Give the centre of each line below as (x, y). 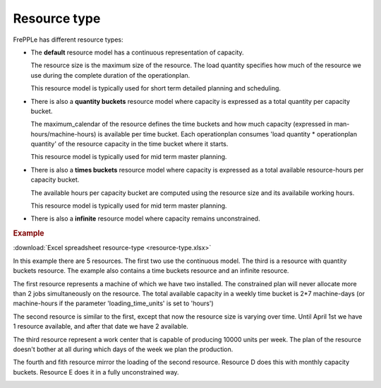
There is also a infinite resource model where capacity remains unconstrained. (145, 218)
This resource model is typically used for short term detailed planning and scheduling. (156, 88)
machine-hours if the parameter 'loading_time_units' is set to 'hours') (114, 303)
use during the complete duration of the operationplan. (110, 75)
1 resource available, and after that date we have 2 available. (101, 327)
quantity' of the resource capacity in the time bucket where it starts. (129, 144)
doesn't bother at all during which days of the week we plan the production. (123, 349)
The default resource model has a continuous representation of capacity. (137, 52)
